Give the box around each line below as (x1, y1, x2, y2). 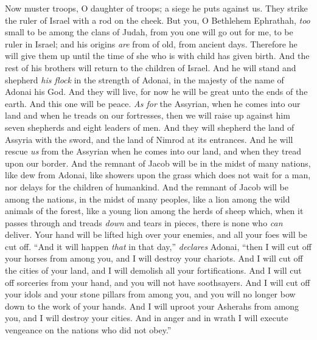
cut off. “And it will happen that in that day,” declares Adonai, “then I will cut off (5, 240, 312, 252)
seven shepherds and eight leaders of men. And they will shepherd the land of (5, 120, 294, 133)
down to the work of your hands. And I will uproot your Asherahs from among (5, 299, 299, 312)
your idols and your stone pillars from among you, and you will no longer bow (5, 288, 296, 300)
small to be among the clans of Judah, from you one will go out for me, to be (5, 26, 293, 38)
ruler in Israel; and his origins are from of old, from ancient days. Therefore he (5, 37, 298, 50)
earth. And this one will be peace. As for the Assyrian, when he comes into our (5, 97, 301, 109)
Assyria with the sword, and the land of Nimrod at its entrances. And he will (5, 133, 293, 145)
